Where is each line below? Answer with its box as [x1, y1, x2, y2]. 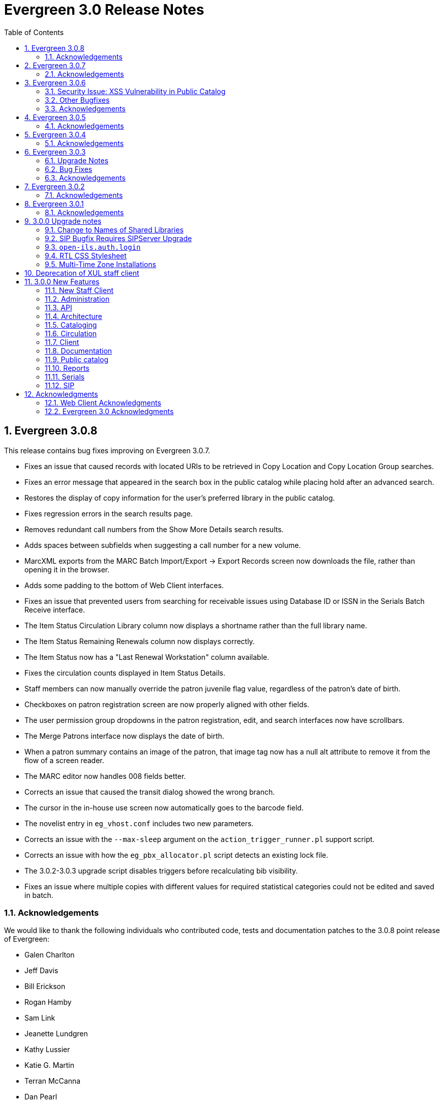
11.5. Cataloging [45, 320, 97, 329]
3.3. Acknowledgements [45, 104, 126, 113]
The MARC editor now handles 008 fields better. [24, 771, 186, 780]
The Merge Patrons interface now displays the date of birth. [24, 731, 224, 740]
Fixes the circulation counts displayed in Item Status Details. [24, 668, 225, 677]
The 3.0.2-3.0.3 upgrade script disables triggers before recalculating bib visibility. [24, 866, 298, 875]
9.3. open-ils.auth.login [45, 242, 141, 251]
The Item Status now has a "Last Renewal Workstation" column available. [24, 652, 270, 661]
